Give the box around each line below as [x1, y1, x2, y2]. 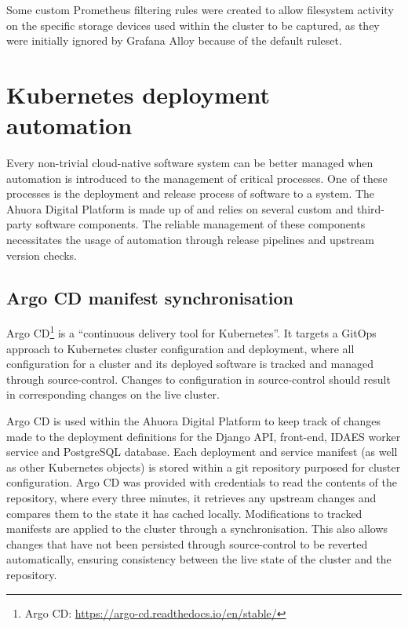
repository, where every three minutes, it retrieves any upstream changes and [6, 490, 377, 506]
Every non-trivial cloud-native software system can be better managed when [6, 155, 373, 171]
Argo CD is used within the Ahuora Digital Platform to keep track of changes [6, 413, 381, 429]
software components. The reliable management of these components [35, 216, 366, 232]
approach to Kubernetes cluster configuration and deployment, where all [6, 340, 355, 356]
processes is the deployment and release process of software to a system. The [6, 185, 375, 202]
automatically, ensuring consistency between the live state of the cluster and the [6, 551, 392, 567]
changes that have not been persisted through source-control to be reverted [6, 535, 368, 552]
